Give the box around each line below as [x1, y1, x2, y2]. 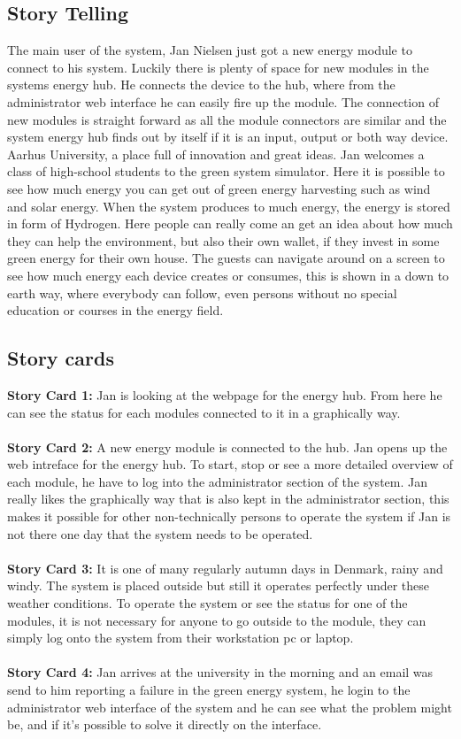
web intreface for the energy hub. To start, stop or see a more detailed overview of [7, 455, 453, 473]
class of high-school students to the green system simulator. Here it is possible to [7, 162, 445, 181]
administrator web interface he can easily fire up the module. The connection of [7, 92, 439, 111]
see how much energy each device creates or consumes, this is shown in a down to [7, 266, 449, 284]
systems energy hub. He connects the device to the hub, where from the [7, 75, 396, 94]
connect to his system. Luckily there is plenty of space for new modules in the [7, 58, 429, 76]
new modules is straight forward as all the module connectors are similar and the [7, 110, 447, 128]
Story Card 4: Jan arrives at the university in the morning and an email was [7, 663, 434, 681]
